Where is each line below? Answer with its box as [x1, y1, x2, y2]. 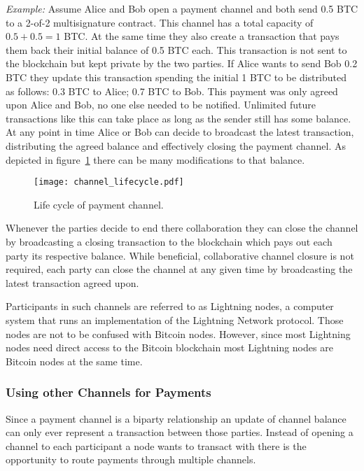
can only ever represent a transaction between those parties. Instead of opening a [6, 425, 353, 440]
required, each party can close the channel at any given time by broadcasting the [6, 262, 353, 276]
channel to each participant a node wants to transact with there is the [6, 438, 307, 453]
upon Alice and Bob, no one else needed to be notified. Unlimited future [6, 97, 316, 112]
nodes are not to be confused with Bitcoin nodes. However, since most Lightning [6, 326, 351, 341]
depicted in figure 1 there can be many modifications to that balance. [6, 152, 305, 167]
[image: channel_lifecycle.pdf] [34, 177, 184, 188]
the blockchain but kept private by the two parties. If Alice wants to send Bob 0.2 [6, 56, 358, 71]
